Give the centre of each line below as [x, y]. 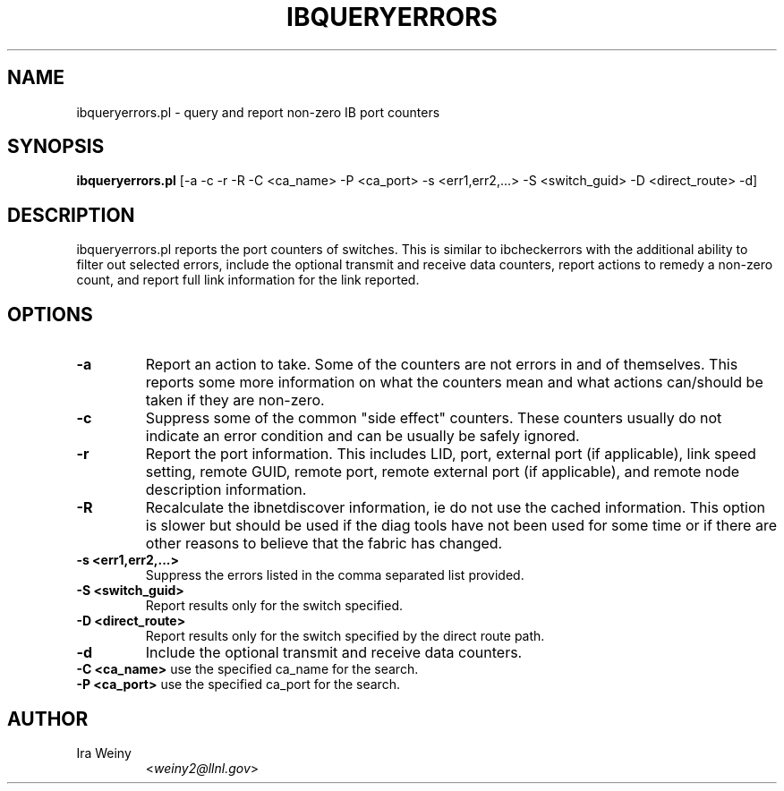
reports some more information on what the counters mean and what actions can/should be [454, 383]
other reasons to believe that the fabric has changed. [324, 544]
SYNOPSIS [56, 147]
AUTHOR [48, 719]
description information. [226, 490]
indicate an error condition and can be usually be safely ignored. [362, 436]
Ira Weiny [104, 753]
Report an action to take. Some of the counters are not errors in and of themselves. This [442, 365]
